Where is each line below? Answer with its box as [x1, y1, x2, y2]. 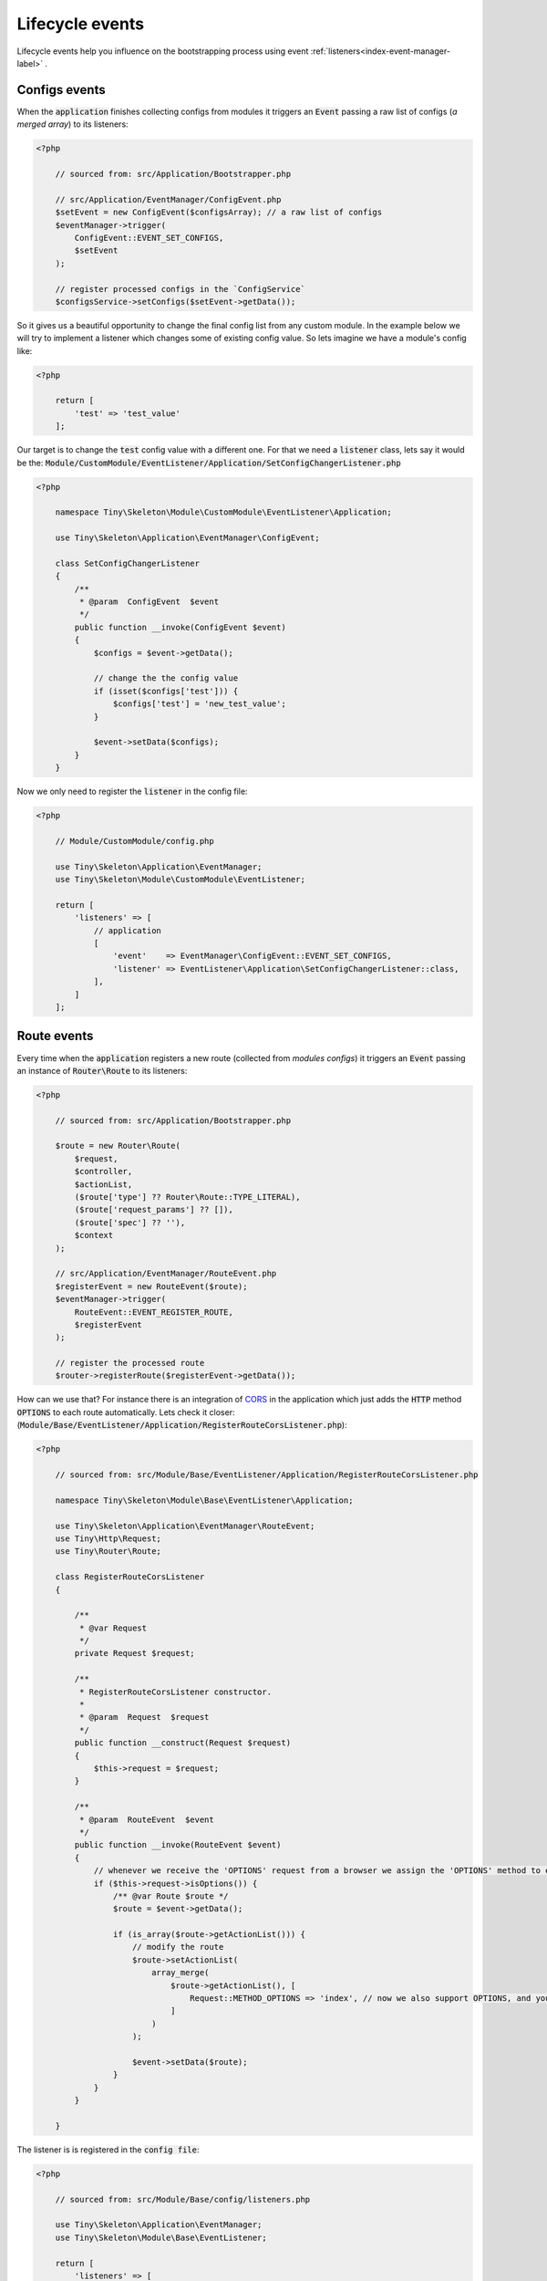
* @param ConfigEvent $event [78, 597, 219, 607]
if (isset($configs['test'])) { [93, 685, 239, 696]
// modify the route [132, 1942, 224, 1953]
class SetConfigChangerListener [55, 557, 201, 568]
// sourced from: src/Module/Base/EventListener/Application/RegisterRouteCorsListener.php [55, 1470, 479, 1480]
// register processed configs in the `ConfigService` [55, 284, 305, 294]
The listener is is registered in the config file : [16, 2144, 200, 2155]
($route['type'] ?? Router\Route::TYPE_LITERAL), [74, 1192, 301, 1202]
